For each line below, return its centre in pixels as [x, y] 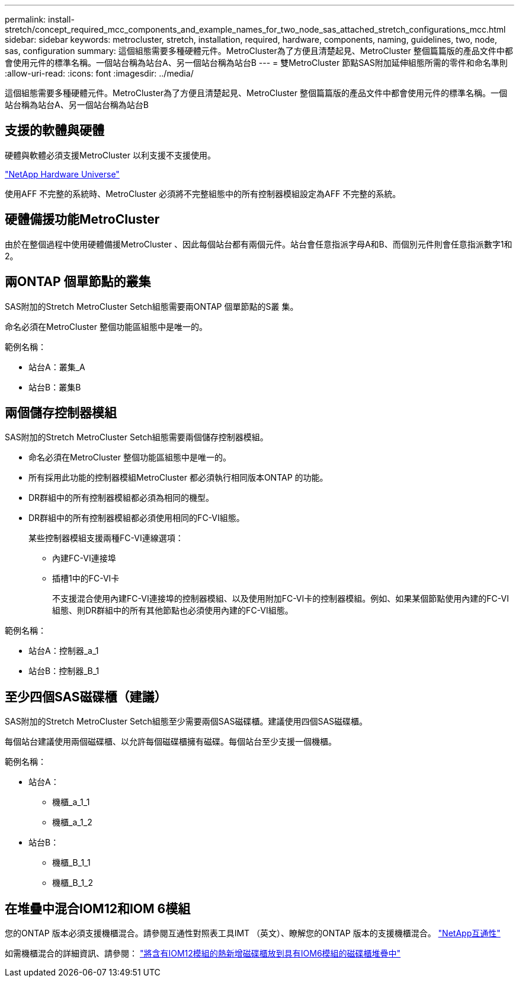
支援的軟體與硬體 [55, 131]
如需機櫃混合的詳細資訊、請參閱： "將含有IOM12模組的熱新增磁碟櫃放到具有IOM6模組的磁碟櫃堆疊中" [203, 954]
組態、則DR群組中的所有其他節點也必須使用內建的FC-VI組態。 [173, 611]
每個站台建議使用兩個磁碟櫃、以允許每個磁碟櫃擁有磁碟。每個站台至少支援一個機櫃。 [171, 742]
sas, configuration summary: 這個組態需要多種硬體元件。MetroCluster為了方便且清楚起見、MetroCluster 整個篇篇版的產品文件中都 [259, 51]
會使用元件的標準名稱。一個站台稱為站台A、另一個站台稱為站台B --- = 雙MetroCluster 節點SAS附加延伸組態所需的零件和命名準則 [256, 63]
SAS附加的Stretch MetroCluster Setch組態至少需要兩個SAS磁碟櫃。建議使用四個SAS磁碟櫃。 [186, 722]
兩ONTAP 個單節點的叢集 [78, 282]
